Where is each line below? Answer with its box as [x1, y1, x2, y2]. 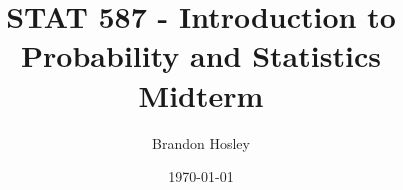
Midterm [138, 74, 264, 115]
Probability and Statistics [21, 35, 381, 76]
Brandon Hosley [152, 132, 250, 153]
